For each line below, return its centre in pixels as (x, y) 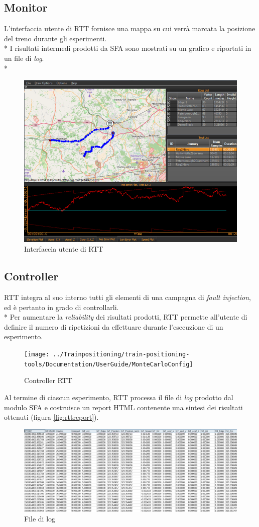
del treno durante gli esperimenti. (55, 38)
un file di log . (24, 58)
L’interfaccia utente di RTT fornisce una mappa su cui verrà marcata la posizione (130, 28)
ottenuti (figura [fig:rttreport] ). (51, 417)
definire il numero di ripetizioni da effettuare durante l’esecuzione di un (114, 326)
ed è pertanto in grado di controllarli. (61, 307)
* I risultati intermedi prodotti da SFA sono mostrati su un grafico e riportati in (128, 48)
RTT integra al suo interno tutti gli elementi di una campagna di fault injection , (127, 297)
